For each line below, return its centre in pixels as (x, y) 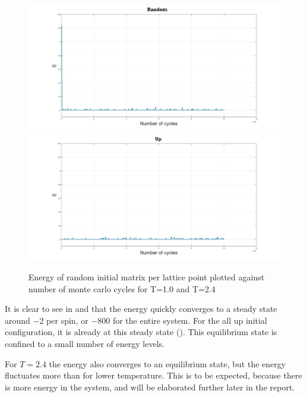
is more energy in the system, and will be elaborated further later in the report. (150, 387)
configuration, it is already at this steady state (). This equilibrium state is (141, 332)
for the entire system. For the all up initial (190, 320)
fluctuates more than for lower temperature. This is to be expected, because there (153, 375)
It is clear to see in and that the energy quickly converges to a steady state (141, 309)
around (18, 320)
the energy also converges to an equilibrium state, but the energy (167, 363)
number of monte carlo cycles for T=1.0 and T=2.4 (122, 288)
